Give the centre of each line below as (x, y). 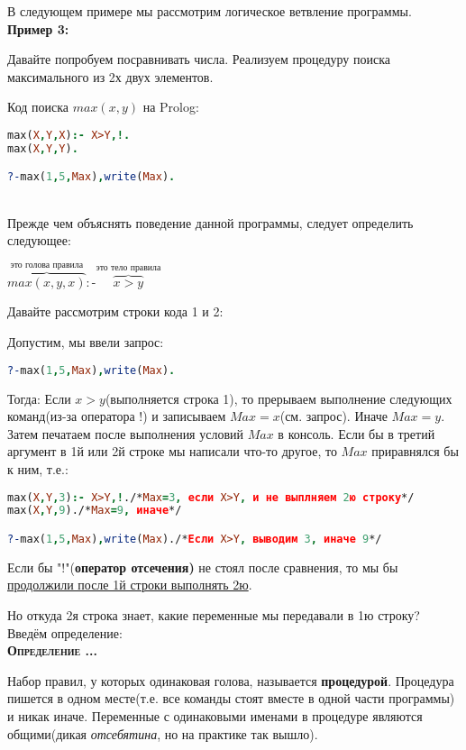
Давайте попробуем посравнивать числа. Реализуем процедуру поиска (199, 59)
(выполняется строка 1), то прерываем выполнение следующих (279, 398)
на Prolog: (171, 107)
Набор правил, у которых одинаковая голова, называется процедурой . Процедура (231, 680)
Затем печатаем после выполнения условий (126, 433)
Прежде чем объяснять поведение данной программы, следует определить (210, 222)
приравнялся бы (415, 451)
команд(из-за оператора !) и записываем (117, 416)
